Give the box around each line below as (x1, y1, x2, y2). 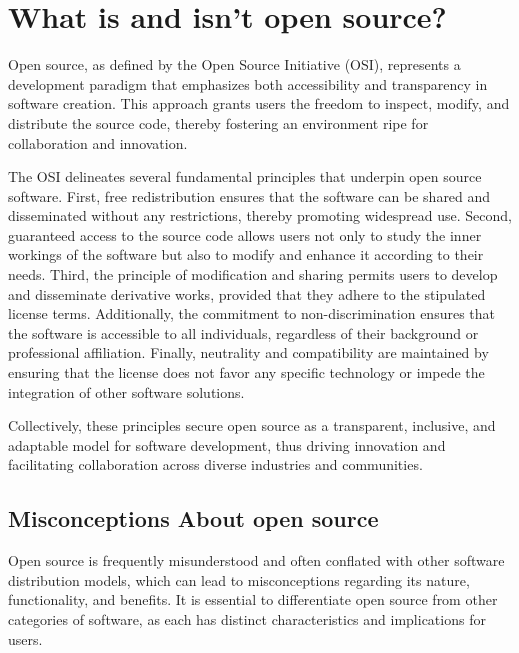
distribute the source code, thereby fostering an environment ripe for (8, 112, 429, 133)
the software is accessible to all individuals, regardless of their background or (8, 322, 479, 343)
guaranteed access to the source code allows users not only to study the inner (8, 224, 482, 245)
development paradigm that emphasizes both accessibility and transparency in (8, 73, 488, 94)
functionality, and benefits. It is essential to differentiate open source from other (8, 589, 498, 610)
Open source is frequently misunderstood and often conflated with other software (8, 550, 505, 571)
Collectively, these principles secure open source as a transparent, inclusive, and (8, 415, 496, 436)
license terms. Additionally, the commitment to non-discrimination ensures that (8, 303, 496, 324)
